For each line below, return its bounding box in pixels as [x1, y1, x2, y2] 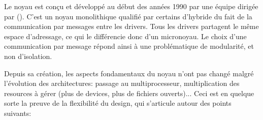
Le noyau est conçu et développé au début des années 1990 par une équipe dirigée [4, 1, 258, 11]
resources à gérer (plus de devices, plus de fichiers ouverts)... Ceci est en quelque [4, 87, 254, 98]
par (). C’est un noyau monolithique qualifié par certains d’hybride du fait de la [4, 11, 252, 21]
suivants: [4, 107, 31, 118]
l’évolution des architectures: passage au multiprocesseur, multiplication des [4, 78, 240, 88]
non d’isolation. [4, 50, 52, 61]
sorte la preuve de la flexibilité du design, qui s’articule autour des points [4, 98, 232, 108]
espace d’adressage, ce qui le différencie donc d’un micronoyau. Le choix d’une [4, 31, 247, 41]
